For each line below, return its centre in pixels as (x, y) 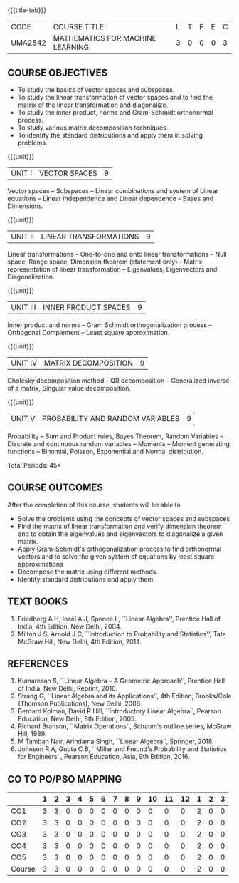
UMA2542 (28, 43)
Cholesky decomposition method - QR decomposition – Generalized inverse (118, 381)
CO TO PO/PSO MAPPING (65, 779)
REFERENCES (38, 664)
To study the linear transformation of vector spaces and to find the (115, 97)
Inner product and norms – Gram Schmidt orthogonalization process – (110, 325)
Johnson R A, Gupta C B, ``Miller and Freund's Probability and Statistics (122, 749)
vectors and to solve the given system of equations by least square (116, 556)
